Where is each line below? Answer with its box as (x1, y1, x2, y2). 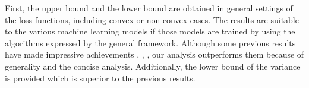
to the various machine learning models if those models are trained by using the (5, 25, 295, 37)
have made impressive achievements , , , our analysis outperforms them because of (5, 48, 304, 61)
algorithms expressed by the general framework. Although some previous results (5, 36, 296, 49)
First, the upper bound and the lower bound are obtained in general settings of (5, 2, 293, 14)
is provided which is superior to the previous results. (5, 71, 196, 84)
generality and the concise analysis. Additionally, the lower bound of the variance (5, 59, 301, 72)
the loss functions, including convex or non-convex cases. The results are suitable (5, 13, 299, 26)
